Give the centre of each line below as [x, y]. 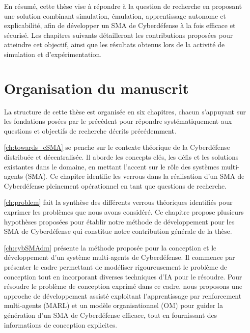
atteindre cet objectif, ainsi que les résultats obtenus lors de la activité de [114, 44]
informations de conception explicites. [61, 324]
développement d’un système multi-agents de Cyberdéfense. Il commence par [120, 257]
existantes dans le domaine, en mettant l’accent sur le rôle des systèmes [112, 166]
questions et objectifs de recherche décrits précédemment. [90, 130]
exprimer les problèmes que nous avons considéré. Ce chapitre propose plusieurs [124, 212]
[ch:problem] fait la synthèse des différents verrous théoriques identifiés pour [118, 202]
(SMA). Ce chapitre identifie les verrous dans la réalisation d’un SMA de [135, 176]
